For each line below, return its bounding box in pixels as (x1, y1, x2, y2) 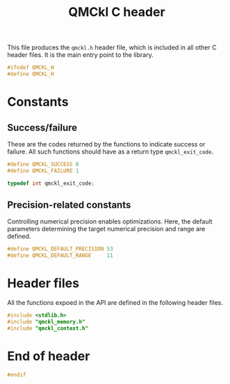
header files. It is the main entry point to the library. (7, 51, 154, 59)
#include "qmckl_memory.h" (7, 318, 85, 325)
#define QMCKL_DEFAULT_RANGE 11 (7, 252, 113, 259)
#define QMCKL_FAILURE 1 (7, 167, 79, 174)
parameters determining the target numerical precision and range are (7, 225, 206, 233)
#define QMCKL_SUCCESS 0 (7, 160, 79, 167)
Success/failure (7, 122, 78, 133)
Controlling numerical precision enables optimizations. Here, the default (7, 217, 213, 226)
